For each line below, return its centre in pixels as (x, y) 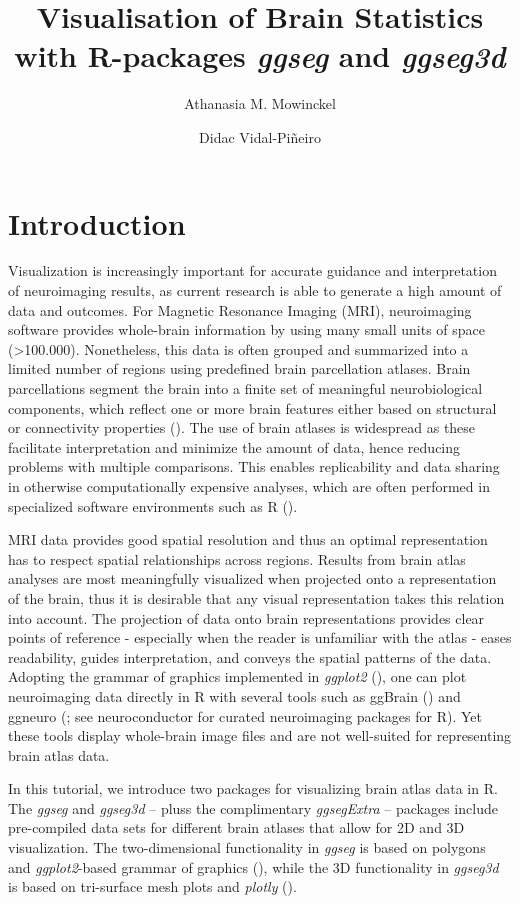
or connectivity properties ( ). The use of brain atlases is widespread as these (242, 427)
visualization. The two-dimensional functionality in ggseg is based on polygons (247, 847)
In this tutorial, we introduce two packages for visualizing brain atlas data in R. (253, 788)
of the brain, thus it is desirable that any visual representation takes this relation (256, 597)
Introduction (97, 222)
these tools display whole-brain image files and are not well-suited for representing (260, 735)
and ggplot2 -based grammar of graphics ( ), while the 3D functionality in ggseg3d (253, 866)
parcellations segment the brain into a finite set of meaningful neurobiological (245, 388)
